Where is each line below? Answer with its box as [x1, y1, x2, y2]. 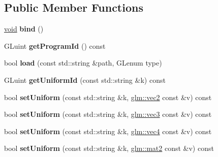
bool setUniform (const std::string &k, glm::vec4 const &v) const [4, 125, 212, 136]
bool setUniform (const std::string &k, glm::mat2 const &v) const [4, 143, 214, 153]
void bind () [4, 23, 44, 34]
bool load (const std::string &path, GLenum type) [4, 57, 162, 68]
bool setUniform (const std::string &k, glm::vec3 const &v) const [4, 109, 212, 119]
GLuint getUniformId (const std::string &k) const [4, 74, 166, 85]
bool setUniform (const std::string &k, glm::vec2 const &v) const [4, 91, 212, 102]
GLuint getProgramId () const [4, 40, 106, 51]
